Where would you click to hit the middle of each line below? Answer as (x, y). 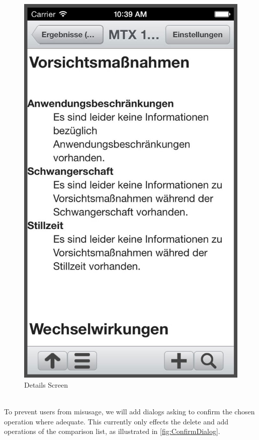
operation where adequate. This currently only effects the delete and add (116, 421)
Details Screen (46, 384)
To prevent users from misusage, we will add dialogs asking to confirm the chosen (129, 411)
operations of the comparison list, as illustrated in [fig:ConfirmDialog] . (112, 431)
